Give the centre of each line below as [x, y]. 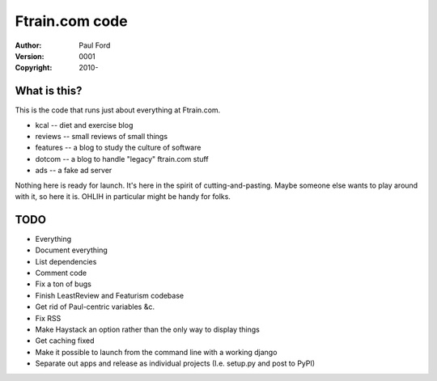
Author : [28, 45]
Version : [30, 56]
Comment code [61, 273]
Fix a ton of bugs [64, 284]
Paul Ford [95, 45]
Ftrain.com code [72, 21]
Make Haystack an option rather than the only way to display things [148, 329]
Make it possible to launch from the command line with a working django [156, 352]
